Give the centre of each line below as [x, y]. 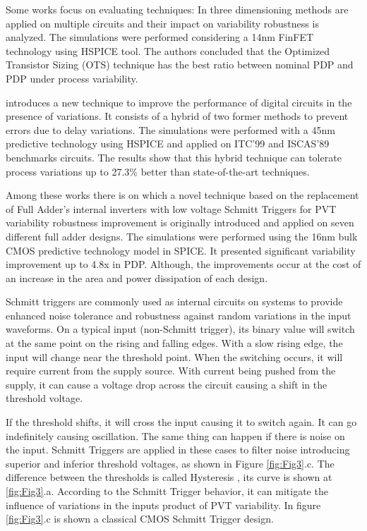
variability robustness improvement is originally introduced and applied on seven [180, 222]
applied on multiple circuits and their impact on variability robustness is [162, 23]
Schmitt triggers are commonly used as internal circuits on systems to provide [174, 301]
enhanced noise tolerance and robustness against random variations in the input [179, 315]
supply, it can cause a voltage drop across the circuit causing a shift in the [167, 384]
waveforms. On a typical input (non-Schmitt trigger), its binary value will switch [180, 329]
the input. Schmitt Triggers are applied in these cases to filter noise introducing [178, 450]
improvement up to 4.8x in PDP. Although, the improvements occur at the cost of [183, 264]
